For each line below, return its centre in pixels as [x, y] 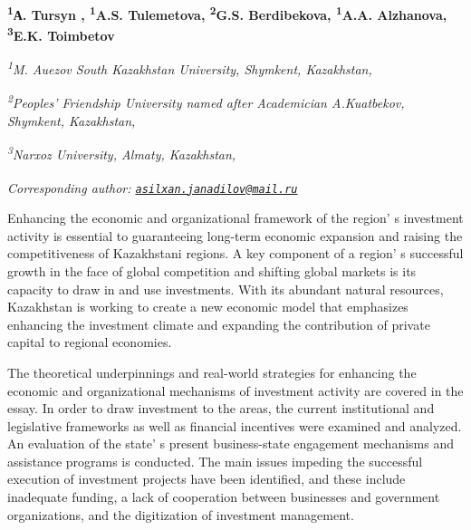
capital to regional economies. [90, 342]
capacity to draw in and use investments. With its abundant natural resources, [226, 289]
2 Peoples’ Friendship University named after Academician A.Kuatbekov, [206, 101]
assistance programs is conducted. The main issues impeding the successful [215, 461]
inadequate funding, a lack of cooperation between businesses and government [224, 497]
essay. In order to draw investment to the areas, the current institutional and [221, 408]
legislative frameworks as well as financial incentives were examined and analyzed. [235, 425]
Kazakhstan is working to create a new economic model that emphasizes [208, 307]
